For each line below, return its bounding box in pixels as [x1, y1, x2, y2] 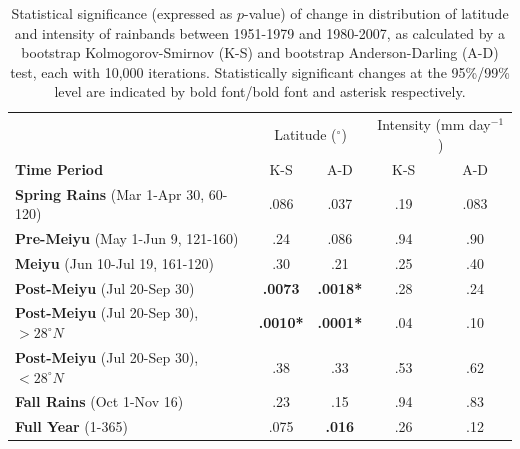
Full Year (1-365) [15, 416, 128, 437]
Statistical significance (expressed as [11, 3, 233, 23]
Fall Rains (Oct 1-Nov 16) [15, 391, 184, 412]
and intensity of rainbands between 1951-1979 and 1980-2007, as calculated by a [14, 22, 506, 43]
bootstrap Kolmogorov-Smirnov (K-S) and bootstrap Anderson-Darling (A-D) [21, 42, 499, 63]
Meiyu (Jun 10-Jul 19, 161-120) [15, 252, 214, 273]
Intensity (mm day [377, 114, 491, 135]
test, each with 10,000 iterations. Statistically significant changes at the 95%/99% [10, 61, 510, 82]
